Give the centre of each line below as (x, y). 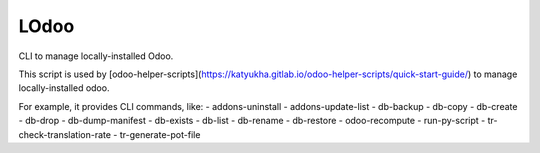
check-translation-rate (65, 134)
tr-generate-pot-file (160, 134)
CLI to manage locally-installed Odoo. (96, 56)
